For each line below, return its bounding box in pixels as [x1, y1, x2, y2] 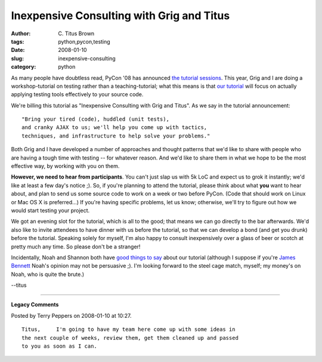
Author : [11, 30, 31, 37]
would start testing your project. [11, 207, 90, 214]
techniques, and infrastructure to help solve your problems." [21, 132, 210, 139]
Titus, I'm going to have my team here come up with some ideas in [21, 326, 236, 333]
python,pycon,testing [58, 38, 110, 45]
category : [11, 63, 36, 70]
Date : [11, 47, 25, 54]
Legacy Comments [11, 301, 59, 308]
